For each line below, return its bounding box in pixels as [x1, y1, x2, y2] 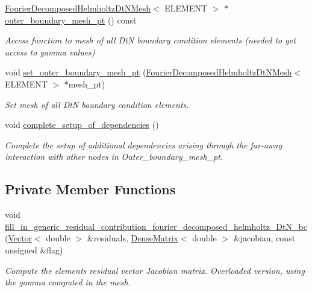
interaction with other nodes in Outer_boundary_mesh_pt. [5, 150, 223, 163]
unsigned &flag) [5, 243, 63, 256]
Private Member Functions [5, 180, 176, 198]
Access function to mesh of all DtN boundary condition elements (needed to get [5, 34, 296, 46]
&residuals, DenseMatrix [87, 232, 178, 244]
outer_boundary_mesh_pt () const [5, 13, 137, 26]
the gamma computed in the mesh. [5, 276, 131, 288]
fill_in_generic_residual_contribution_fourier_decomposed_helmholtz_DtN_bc [5, 220, 307, 232]
